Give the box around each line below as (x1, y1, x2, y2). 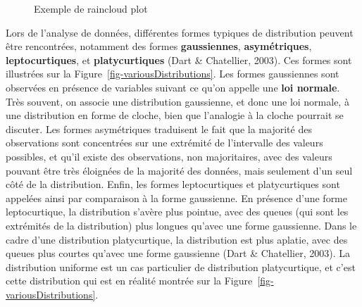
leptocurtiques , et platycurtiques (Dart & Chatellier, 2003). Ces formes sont (6, 52, 352, 67)
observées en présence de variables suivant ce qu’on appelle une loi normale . (6, 80, 340, 94)
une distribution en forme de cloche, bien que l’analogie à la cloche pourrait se (6, 108, 344, 123)
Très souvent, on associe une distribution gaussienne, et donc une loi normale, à (6, 94, 349, 108)
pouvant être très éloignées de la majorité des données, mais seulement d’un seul (6, 163, 353, 177)
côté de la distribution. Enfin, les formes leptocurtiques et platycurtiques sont (6, 177, 340, 192)
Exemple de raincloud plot (34, 1, 148, 15)
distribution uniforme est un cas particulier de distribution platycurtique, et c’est (6, 259, 356, 274)
